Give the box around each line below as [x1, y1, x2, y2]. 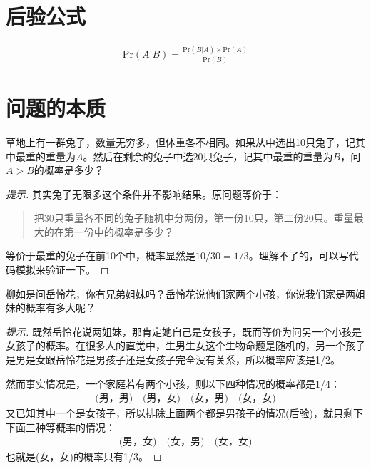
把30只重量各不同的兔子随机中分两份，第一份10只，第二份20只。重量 [34, 210, 354, 225]
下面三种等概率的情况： [6, 419, 116, 434]
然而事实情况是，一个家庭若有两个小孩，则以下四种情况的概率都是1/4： [6, 376, 340, 391]
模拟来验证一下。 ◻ [15, 262, 109, 277]
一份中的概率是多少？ [73, 224, 174, 239]
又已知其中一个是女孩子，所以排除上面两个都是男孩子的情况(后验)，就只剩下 [6, 406, 363, 421]
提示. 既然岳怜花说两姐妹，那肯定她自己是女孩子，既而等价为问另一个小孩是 [6, 324, 362, 339]
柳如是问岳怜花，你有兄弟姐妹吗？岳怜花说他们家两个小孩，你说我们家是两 [6, 286, 355, 301]
